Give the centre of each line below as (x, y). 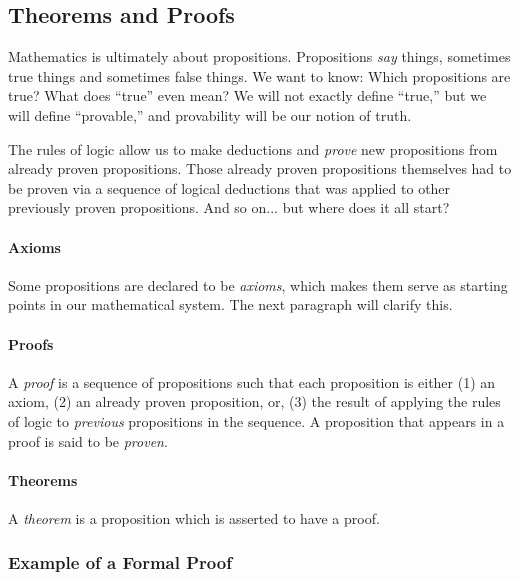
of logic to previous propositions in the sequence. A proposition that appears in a (256, 420)
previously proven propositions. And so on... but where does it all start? (229, 207)
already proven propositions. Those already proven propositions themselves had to (260, 168)
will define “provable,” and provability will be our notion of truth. (210, 114)
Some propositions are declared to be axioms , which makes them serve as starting (258, 284)
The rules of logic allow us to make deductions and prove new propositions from (253, 148)
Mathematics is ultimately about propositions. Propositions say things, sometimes (259, 56)
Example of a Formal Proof (120, 562)
